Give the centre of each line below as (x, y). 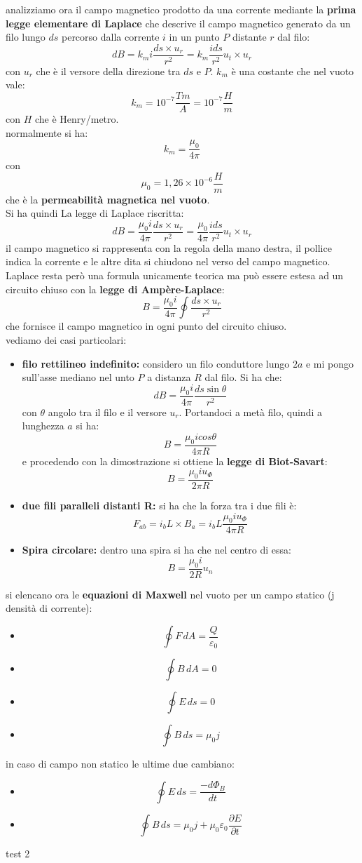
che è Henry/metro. (77, 119)
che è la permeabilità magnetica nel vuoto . (108, 199)
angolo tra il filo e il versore (107, 412)
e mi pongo (330, 363)
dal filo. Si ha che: (243, 377)
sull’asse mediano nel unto (78, 377)
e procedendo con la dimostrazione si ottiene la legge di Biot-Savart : (175, 461)
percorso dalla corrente (110, 37)
